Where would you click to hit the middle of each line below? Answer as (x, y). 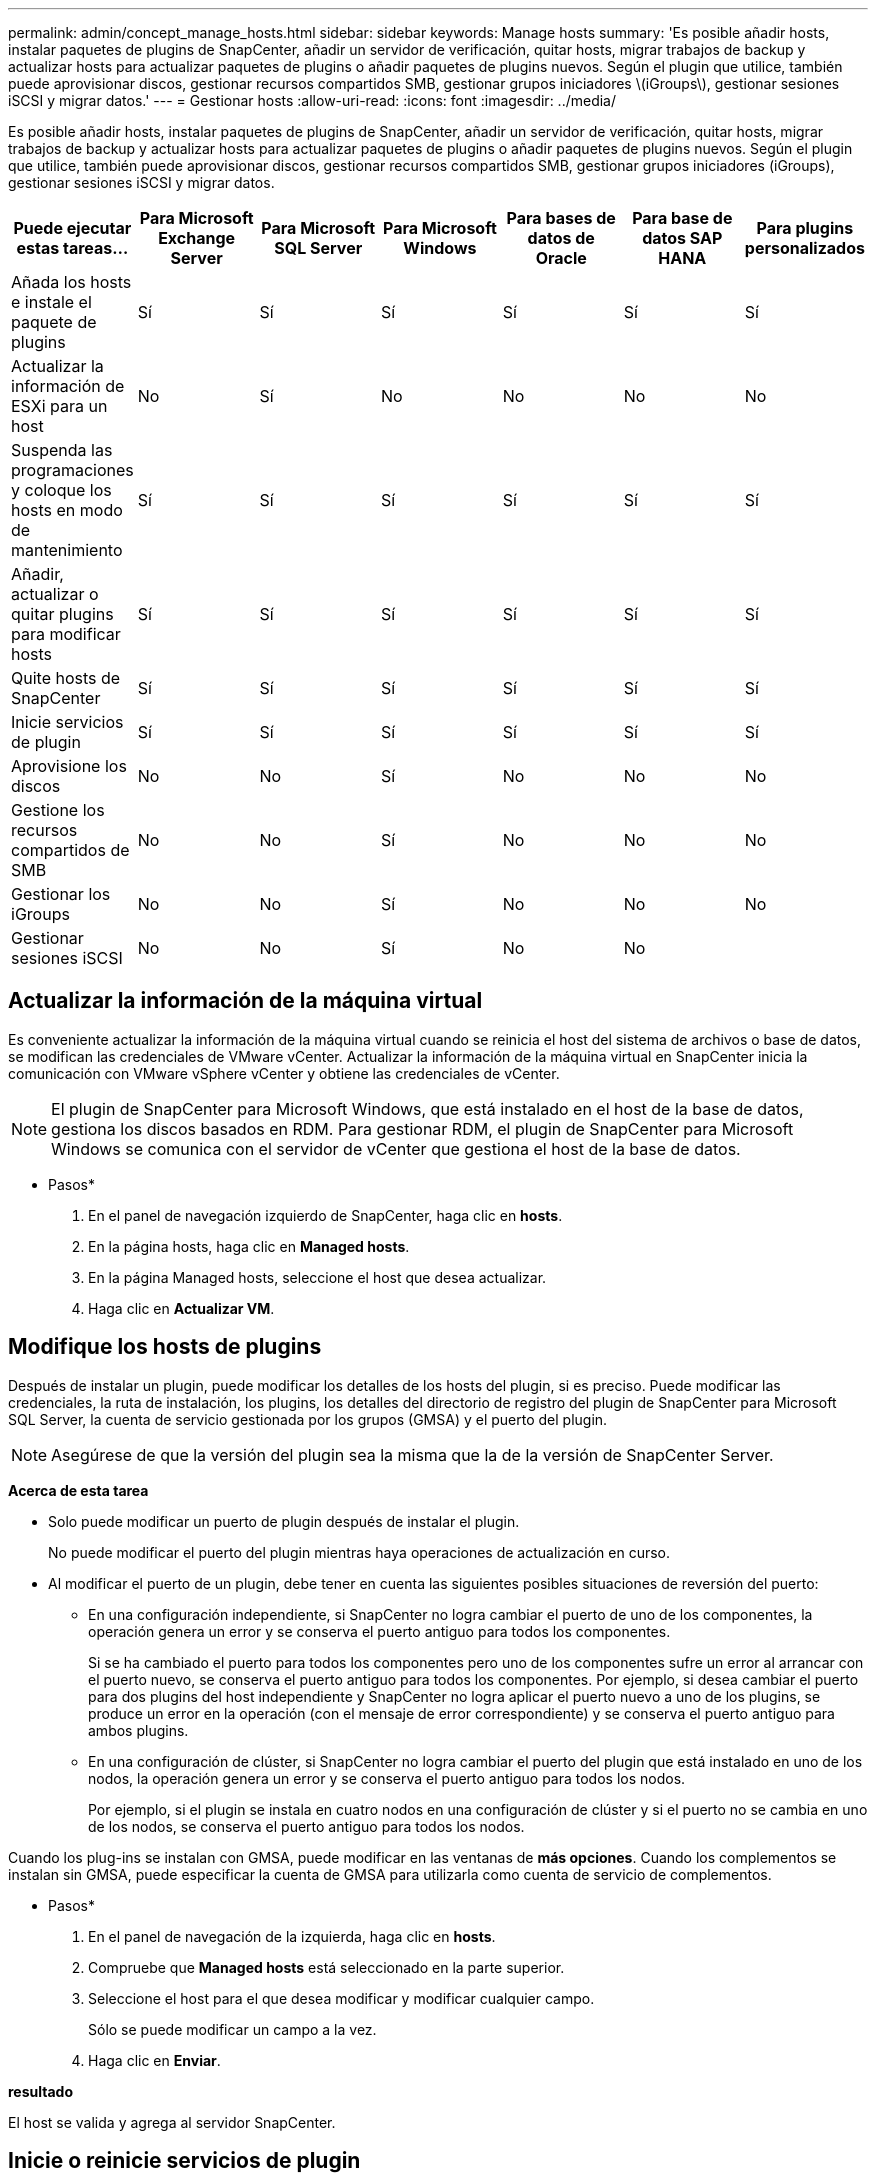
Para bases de (561, 218)
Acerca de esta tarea (78, 1490)
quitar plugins (62, 614)
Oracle (561, 258)
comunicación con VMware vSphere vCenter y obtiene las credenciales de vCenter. (284, 1073)
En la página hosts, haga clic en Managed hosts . (249, 1246)
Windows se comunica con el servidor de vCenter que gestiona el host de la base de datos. (396, 1148)
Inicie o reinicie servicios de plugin (184, 2161)
